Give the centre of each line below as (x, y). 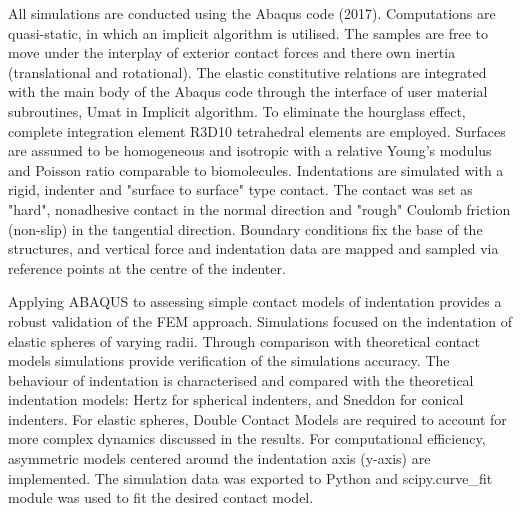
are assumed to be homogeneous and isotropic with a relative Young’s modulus (250, 150)
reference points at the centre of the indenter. (147, 267)
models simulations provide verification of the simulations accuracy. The (229, 360)
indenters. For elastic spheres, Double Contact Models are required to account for (257, 418)
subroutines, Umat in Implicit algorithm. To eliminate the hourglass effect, (237, 110)
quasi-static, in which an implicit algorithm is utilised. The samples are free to (248, 32)
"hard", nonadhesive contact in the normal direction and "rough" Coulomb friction (259, 208)
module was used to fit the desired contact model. (161, 497)
